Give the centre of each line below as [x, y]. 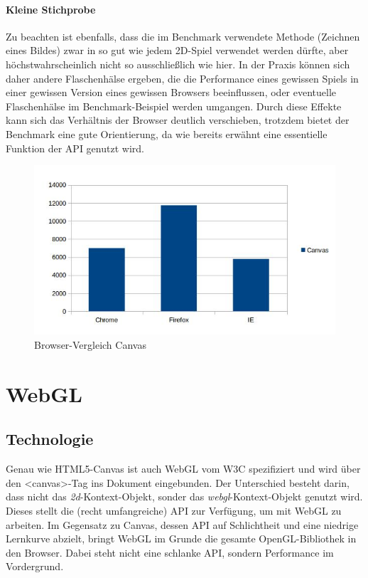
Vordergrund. [35, 566]
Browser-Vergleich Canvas [90, 345]
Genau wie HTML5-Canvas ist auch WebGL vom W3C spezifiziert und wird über [183, 469]
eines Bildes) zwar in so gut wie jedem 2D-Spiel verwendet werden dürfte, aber [177, 50]
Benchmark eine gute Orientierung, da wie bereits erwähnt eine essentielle [167, 133]
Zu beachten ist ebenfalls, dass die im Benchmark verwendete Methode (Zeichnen [183, 36]
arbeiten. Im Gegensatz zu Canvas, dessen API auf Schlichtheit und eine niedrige [182, 524]
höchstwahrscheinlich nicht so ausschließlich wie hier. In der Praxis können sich [178, 64]
